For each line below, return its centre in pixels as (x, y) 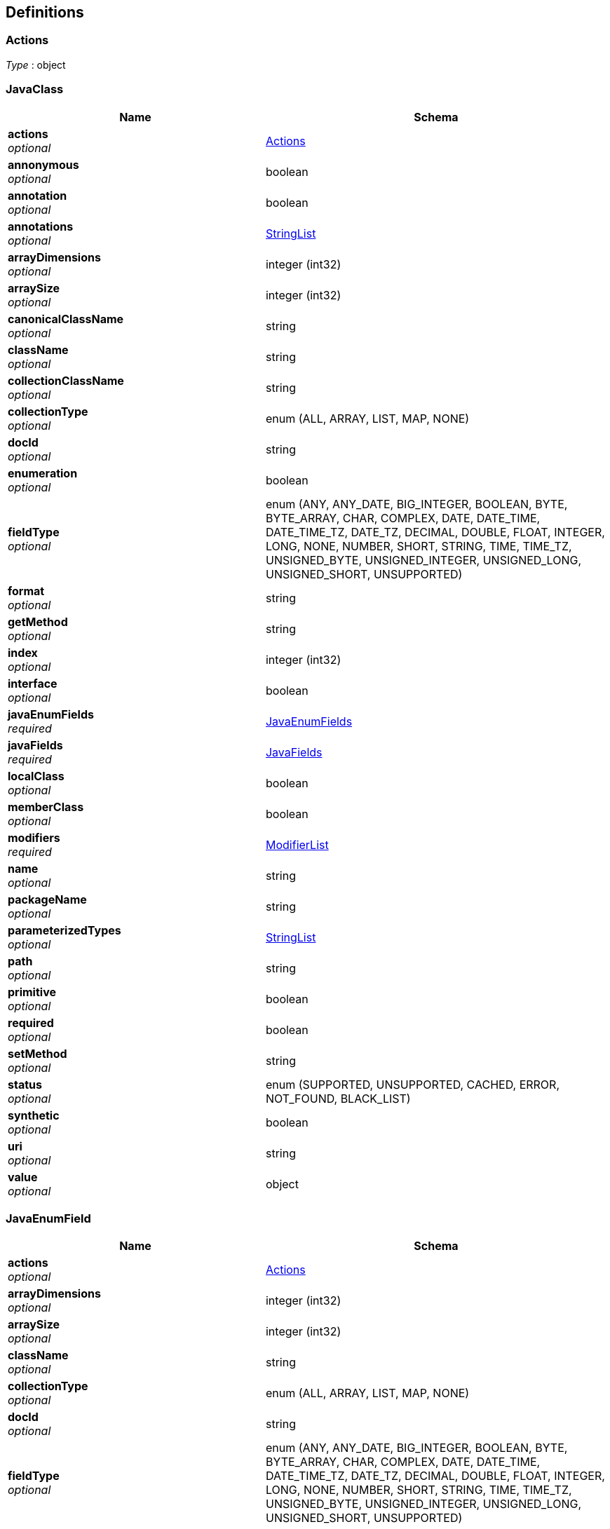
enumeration (43, 473)
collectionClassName (66, 380)
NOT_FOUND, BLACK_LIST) (338, 1098)
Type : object (36, 64)
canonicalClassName (66, 319)
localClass (36, 776)
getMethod (38, 621)
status (25, 1084)
